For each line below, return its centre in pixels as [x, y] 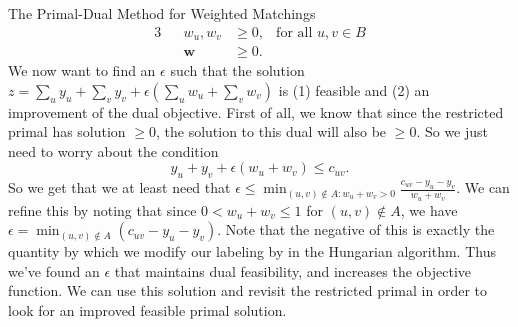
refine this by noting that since [102, 209]
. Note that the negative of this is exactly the [356, 229]
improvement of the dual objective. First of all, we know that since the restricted [256, 111]
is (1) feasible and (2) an [354, 89]
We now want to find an [82, 70]
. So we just [452, 131]
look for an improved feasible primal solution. [147, 309]
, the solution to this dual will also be [271, 131]
